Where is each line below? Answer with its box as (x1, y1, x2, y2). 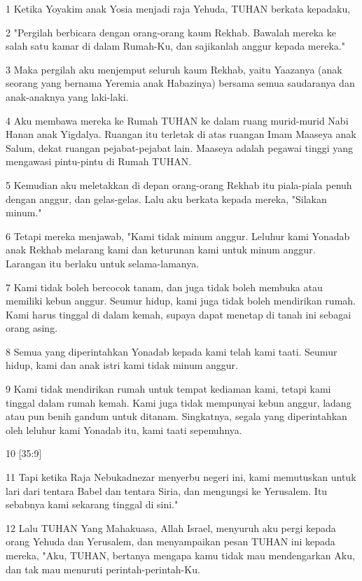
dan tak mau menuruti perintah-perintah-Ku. (6, 561, 200, 576)
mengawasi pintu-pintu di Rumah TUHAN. (6, 154, 192, 169)
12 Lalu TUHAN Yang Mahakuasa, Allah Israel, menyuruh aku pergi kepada (6, 520, 336, 535)
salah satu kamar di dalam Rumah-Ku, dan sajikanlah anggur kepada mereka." (6, 38, 345, 53)
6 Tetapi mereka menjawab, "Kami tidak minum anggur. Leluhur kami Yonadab (6, 228, 350, 243)
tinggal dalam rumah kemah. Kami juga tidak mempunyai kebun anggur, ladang (6, 395, 351, 409)
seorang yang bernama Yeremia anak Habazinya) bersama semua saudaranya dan (6, 76, 355, 90)
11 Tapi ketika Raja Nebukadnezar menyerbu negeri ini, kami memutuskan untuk (6, 470, 356, 484)
